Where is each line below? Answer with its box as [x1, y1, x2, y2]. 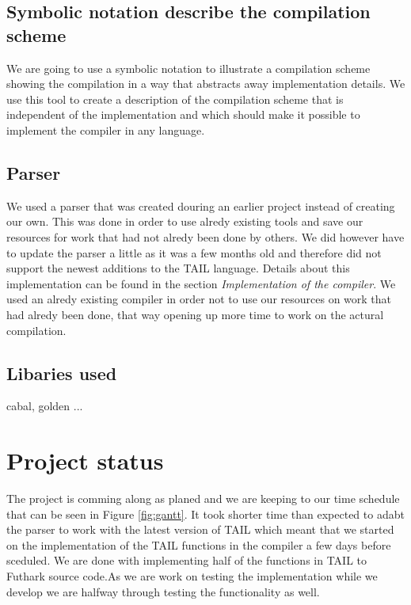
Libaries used [6, 360, 117, 385]
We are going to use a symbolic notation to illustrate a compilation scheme [6, 59, 371, 76]
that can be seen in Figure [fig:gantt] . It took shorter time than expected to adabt [6, 505, 405, 522]
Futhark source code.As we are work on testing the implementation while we [6, 568, 378, 584]
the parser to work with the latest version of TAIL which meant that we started [6, 521, 394, 538]
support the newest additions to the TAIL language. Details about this [6, 260, 350, 276]
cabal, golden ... [6, 398, 83, 414]
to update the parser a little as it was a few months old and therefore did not [6, 244, 382, 261]
